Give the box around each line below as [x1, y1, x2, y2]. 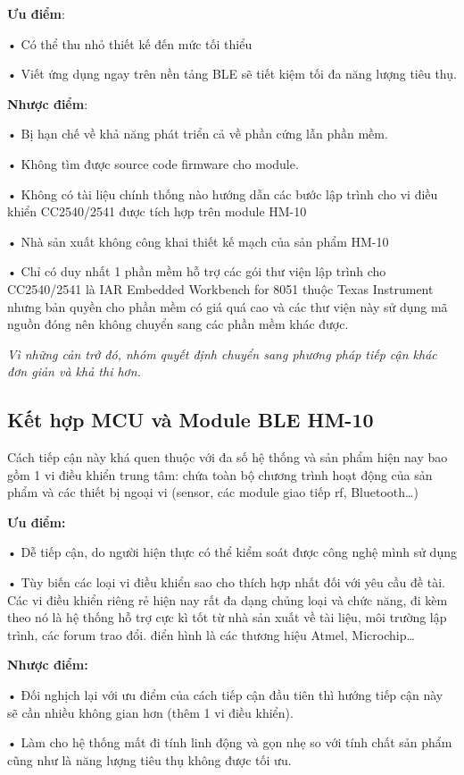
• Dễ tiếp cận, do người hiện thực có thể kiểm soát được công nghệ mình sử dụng [7, 543, 457, 561]
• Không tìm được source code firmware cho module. [7, 154, 299, 173]
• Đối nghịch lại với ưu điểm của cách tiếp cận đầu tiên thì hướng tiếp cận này [7, 686, 443, 704]
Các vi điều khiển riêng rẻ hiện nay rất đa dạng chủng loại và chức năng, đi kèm [7, 590, 448, 609]
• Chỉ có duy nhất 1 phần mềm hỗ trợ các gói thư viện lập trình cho [7, 262, 386, 281]
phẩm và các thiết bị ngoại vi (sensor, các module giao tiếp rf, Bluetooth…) [7, 483, 418, 501]
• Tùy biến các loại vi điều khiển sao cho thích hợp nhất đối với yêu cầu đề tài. [7, 573, 445, 592]
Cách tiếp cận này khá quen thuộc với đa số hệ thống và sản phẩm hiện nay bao [7, 448, 448, 467]
